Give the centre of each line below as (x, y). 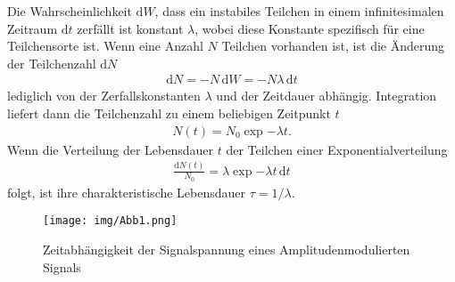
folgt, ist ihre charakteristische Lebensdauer (127, 192)
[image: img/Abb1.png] (110, 221)
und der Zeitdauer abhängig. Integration (327, 96)
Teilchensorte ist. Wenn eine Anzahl (105, 46)
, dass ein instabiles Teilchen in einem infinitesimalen (299, 11)
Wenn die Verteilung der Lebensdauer (111, 149)
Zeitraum (33, 28)
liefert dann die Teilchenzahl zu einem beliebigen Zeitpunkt (169, 113)
